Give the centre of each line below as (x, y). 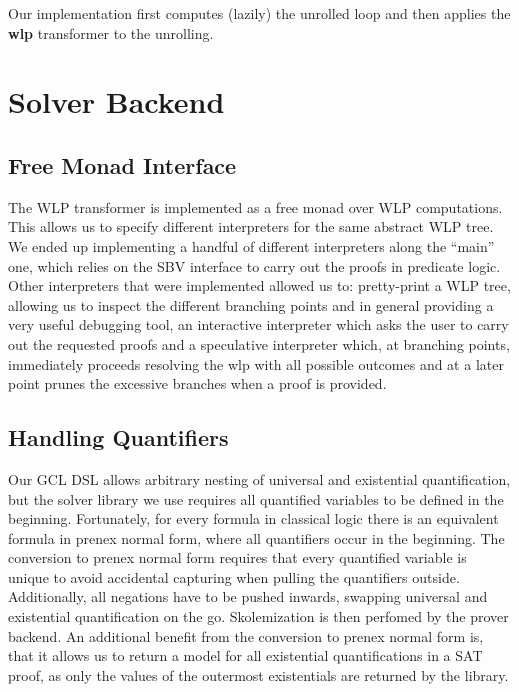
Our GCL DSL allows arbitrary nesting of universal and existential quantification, (259, 478)
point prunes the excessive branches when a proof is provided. (197, 383)
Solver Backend (116, 101)
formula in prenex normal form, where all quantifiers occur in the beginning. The (256, 537)
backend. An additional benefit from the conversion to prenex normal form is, (246, 635)
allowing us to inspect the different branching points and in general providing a (251, 304)
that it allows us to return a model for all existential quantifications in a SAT (245, 655)
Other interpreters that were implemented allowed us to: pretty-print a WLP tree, (259, 285)
